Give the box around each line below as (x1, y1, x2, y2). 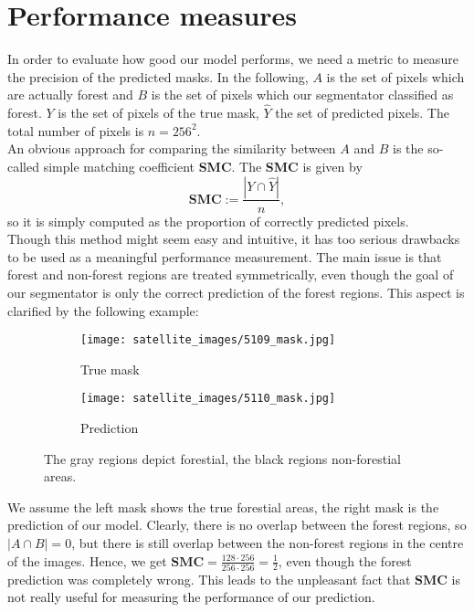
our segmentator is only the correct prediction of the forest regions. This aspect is (7, 282, 465, 301)
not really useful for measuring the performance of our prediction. (7, 587, 375, 607)
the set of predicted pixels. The (275, 103, 449, 122)
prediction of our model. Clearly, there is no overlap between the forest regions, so (7, 515, 467, 534)
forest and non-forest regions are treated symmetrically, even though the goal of (7, 265, 454, 284)
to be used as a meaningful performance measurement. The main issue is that (7, 247, 442, 266)
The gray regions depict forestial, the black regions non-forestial (44, 448, 401, 468)
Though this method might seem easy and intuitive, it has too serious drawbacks (7, 229, 460, 248)
